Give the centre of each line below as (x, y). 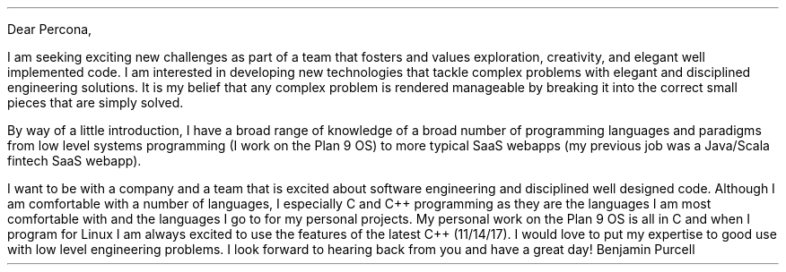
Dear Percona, (50, 29)
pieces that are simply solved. (96, 102)
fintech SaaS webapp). (74, 161)
